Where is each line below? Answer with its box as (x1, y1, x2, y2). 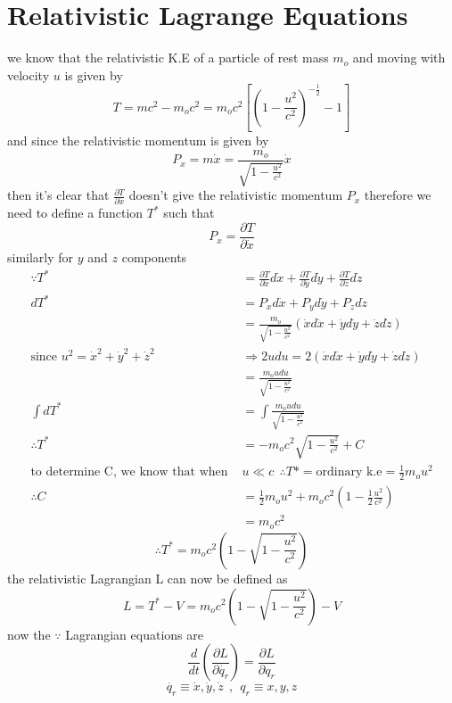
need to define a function (7, 203, 144, 222)
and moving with (352, 48, 446, 67)
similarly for (7, 248, 74, 267)
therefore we (364, 186, 431, 204)
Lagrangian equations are (65, 624, 203, 643)
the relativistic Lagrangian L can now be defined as (7, 568, 288, 587)
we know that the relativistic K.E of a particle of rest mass (7, 48, 329, 67)
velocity (7, 65, 50, 84)
